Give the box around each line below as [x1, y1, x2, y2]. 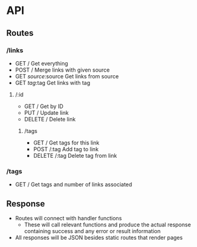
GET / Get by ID [24, 103, 64, 110]
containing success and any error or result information [24, 227, 161, 234]
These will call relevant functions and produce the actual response [24, 221, 192, 228]
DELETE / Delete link [24, 115, 76, 123]
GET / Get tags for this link [33, 139, 100, 146]
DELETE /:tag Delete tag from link [33, 152, 117, 159]
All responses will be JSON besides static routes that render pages [15, 234, 183, 241]
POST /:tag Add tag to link [33, 145, 99, 152]
